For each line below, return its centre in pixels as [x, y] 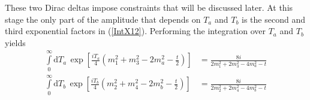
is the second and [273, 19]
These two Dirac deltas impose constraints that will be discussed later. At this [149, 7]
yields [15, 42]
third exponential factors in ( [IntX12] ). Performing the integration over [135, 31]
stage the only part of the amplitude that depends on [103, 19]
